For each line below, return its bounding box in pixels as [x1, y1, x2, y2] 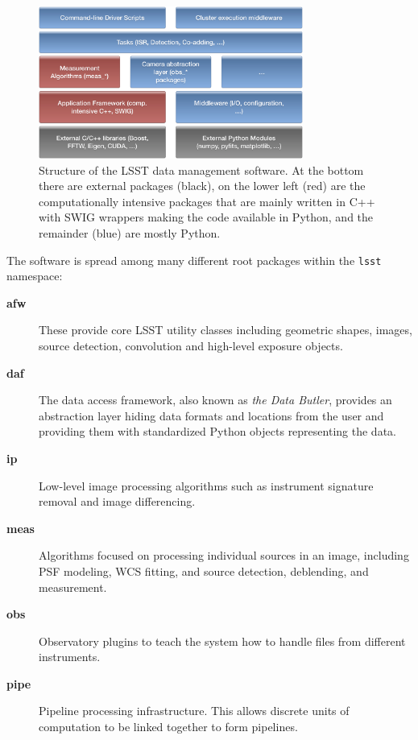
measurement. [39, 578, 107, 595]
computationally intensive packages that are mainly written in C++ [39, 192, 375, 209]
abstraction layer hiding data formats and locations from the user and [39, 407, 384, 424]
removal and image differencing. [39, 493, 196, 510]
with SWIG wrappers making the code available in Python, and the [39, 209, 374, 225]
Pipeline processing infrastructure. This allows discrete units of [39, 702, 350, 719]
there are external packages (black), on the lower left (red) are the [39, 177, 366, 194]
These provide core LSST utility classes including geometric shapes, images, [39, 321, 412, 338]
